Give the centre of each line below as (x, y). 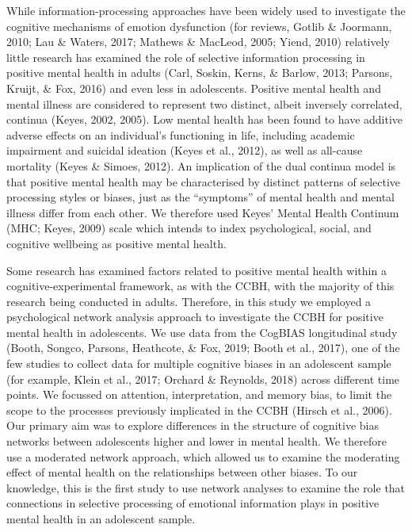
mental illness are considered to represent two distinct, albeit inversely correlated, (204, 103)
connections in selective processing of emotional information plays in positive (193, 503)
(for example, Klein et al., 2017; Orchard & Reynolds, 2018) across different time (203, 379)
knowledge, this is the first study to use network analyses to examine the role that (206, 487)
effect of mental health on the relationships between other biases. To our (182, 472)
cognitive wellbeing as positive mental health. (116, 243)
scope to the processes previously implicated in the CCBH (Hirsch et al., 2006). (199, 410)
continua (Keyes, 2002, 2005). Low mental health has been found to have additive (205, 119)
